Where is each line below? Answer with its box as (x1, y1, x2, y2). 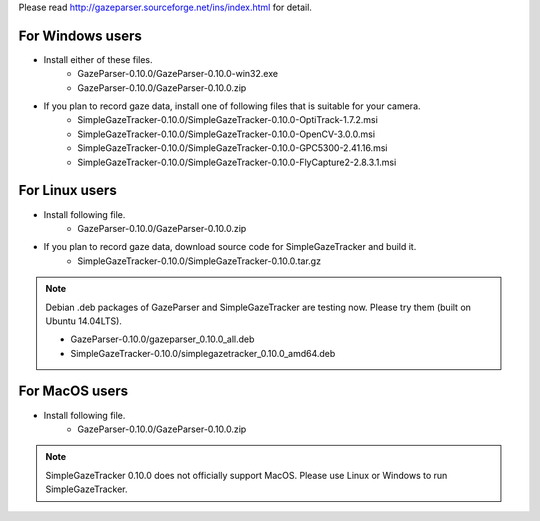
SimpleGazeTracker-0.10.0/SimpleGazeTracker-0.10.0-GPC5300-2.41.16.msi (77, 142, 388, 154)
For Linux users (18, 182, 117, 199)
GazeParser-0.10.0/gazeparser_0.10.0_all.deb (70, 333, 255, 345)
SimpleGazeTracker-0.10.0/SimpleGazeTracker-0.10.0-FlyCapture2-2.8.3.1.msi (77, 156, 397, 168)
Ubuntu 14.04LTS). (45, 315, 122, 327)
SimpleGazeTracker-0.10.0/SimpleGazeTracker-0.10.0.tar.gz (77, 255, 322, 267)
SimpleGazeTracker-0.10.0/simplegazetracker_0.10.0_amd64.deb (70, 347, 336, 359)
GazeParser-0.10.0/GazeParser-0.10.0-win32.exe (77, 68, 279, 80)
